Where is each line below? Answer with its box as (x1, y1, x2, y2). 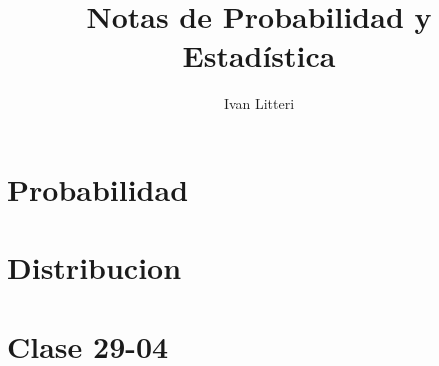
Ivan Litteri (223, 93, 295, 114)
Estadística (182, 35, 336, 76)
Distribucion (7, 247, 182, 288)
